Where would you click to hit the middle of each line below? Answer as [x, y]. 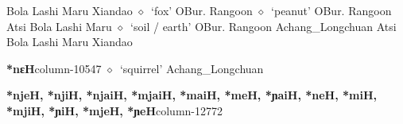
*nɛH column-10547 [54, 68]
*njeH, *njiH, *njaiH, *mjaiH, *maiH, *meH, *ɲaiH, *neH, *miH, [192, 95]
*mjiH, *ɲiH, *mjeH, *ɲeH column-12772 [114, 110]
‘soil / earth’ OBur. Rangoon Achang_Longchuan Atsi [263, 26]
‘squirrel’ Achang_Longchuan [192, 68]
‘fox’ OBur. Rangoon [202, 10]
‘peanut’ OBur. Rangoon [331, 10]
